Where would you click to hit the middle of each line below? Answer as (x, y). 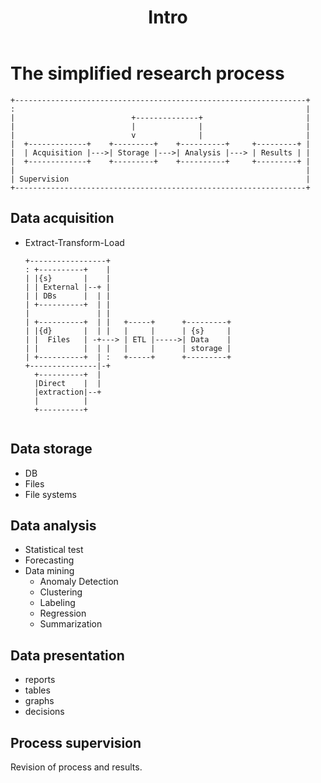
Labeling (57, 603)
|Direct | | (68, 383)
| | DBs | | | (67, 296)
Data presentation (67, 655)
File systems (50, 494)
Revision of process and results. (76, 767)
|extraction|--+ (68, 392)
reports (40, 680)
